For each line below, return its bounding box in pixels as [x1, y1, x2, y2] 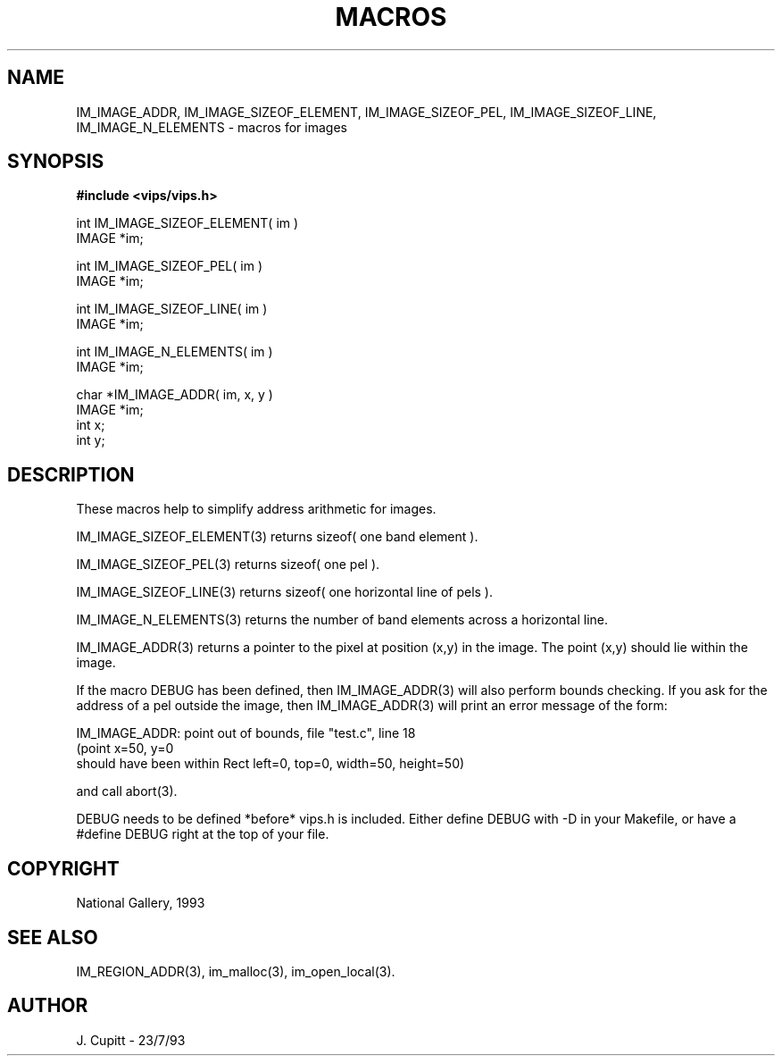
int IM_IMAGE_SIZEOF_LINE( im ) [76, 301, 268, 317]
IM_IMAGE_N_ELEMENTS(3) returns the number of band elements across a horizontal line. [76, 612, 608, 628]
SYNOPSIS [7, 150, 104, 173]
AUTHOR [7, 994, 88, 1017]
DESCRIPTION [7, 463, 135, 486]
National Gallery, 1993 [76, 895, 205, 911]
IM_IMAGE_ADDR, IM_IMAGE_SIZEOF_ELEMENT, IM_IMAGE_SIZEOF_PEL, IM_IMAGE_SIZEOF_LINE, [76, 104, 657, 120]
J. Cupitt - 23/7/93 [76, 1032, 186, 1048]
